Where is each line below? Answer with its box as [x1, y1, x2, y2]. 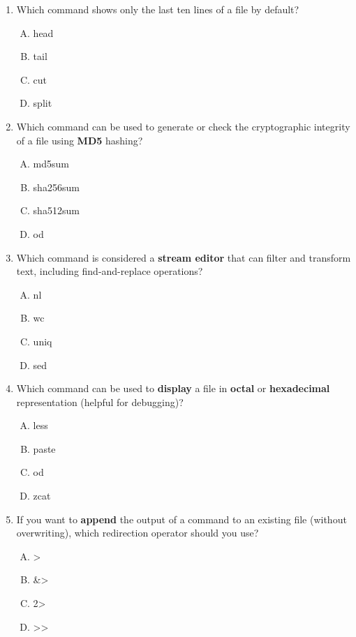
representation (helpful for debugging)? [16, 394, 184, 409]
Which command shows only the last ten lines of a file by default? [16, 2, 299, 16]
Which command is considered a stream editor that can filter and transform [16, 250, 351, 264]
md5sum [33, 156, 70, 171]
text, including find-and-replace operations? [16, 264, 203, 278]
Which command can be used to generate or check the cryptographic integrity [16, 119, 350, 133]
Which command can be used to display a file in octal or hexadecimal [16, 381, 330, 396]
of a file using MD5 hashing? [16, 133, 143, 147]
